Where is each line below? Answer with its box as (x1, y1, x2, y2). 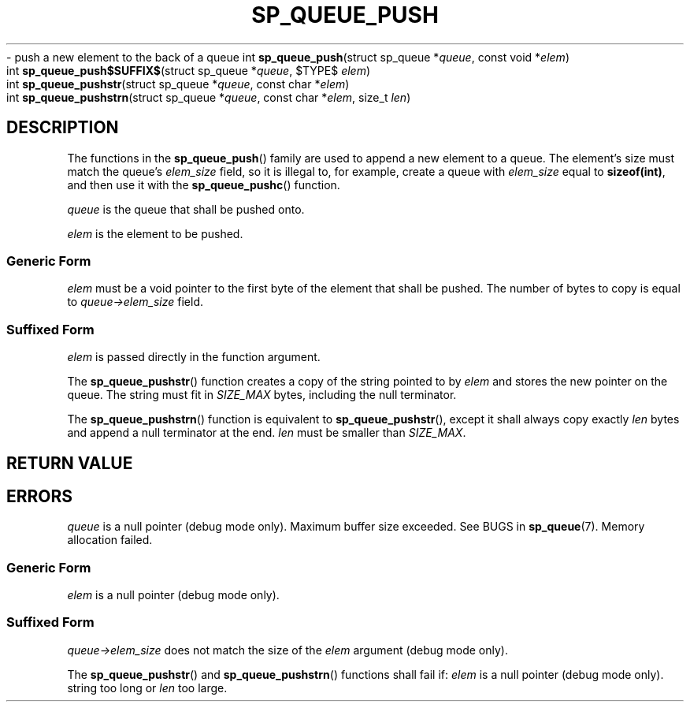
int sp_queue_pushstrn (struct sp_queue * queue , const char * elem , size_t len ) (6, 90, 411, 104)
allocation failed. (67, 533, 153, 547)
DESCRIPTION (6, 117, 119, 138)
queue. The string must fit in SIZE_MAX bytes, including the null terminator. (67, 388, 457, 402)
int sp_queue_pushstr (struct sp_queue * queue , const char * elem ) (6, 76, 350, 91)
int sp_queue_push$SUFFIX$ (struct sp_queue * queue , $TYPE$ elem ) (6, 63, 371, 77)
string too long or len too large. (67, 680, 228, 695)
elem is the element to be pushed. (67, 226, 243, 240)
